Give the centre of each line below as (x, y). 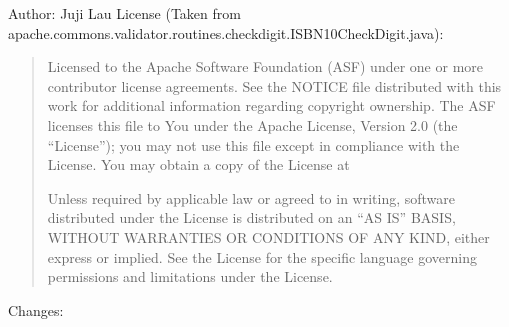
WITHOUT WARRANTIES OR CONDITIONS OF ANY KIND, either (268, 236)
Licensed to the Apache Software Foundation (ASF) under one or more (265, 66)
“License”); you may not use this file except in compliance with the (253, 144)
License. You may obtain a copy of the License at (198, 164)
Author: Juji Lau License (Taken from (124, 13)
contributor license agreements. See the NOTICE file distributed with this (274, 85)
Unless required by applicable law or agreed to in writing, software (251, 197)
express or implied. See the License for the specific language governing (262, 256)
